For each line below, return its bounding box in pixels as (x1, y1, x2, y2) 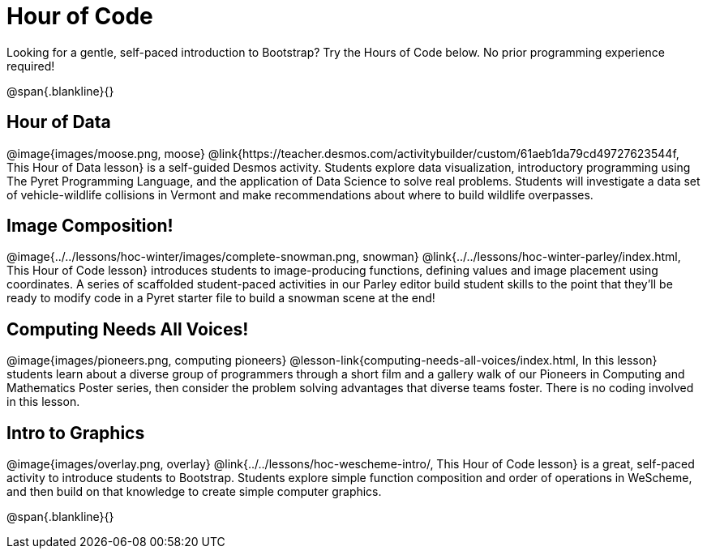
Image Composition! (6, 216, 174, 237)
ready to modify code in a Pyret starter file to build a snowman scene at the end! (6, 291, 435, 305)
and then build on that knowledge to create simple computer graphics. (6, 485, 382, 499)
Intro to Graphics (6, 422, 145, 443)
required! (6, 58, 55, 73)
